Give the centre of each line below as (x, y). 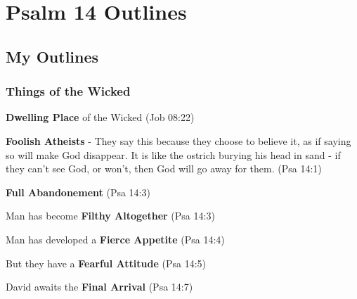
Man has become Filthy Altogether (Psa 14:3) (110, 216)
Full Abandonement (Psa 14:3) (78, 192)
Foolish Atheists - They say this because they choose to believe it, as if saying (178, 140)
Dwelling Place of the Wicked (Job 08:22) (100, 117)
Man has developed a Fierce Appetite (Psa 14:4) (115, 239)
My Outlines (52, 56)
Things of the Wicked (68, 91)
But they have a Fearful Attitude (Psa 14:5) (106, 263)
